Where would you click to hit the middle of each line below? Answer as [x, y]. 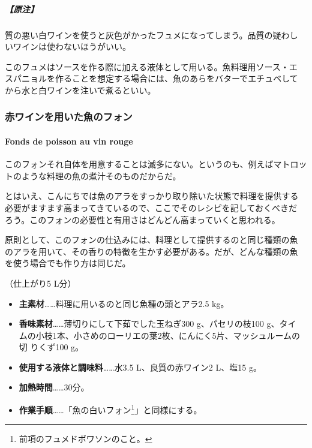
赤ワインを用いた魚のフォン [69, 117]
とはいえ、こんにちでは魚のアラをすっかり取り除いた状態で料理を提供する [152, 196]
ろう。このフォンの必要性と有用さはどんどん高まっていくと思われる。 [142, 219]
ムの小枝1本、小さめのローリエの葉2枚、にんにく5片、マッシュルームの [160, 335]
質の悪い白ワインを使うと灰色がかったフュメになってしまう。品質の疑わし [151, 34]
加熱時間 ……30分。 [54, 387]
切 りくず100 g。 [51, 347]
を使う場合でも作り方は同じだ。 [68, 263]
